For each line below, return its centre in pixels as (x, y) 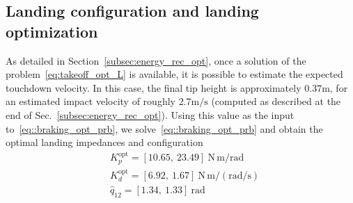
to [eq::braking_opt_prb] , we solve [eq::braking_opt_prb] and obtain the (164, 128)
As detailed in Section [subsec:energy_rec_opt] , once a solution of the (156, 60)
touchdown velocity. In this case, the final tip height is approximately (154, 87)
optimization (52, 31)
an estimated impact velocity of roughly (91, 101)
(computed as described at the (276, 101)
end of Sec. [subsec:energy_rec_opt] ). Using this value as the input (150, 114)
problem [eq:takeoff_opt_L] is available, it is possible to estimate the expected (174, 74)
